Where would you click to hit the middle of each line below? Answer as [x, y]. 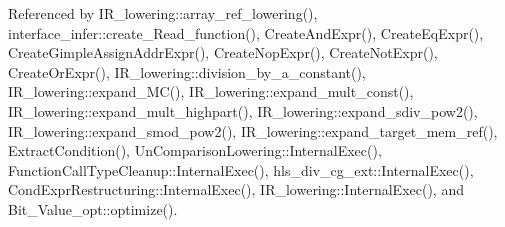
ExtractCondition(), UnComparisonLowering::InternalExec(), [195, 150]
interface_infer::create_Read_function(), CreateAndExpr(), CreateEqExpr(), [246, 32]
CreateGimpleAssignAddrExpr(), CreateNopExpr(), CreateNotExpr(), [223, 52]
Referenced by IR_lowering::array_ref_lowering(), [163, 13]
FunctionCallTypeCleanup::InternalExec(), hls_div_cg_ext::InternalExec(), [241, 169]
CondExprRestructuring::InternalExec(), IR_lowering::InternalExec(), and [236, 189]
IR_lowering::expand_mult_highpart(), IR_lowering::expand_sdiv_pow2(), [243, 110]
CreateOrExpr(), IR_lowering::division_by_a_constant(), [187, 71]
